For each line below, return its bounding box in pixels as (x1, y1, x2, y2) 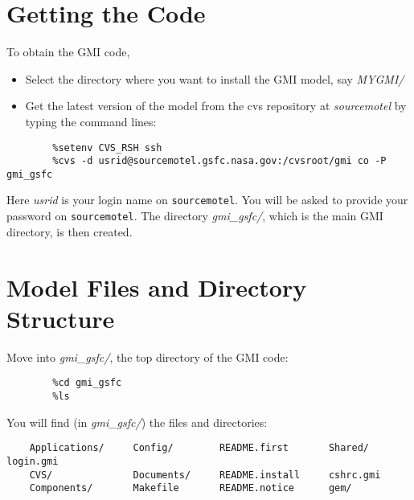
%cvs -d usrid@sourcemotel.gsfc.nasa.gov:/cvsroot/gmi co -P (52, 155, 387, 167)
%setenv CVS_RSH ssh (52, 141, 162, 154)
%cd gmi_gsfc (52, 377, 122, 389)
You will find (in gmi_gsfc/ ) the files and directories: (6, 413, 268, 430)
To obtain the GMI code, (6, 43, 130, 60)
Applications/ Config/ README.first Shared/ (29, 442, 370, 454)
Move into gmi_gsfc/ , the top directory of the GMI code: (6, 348, 289, 365)
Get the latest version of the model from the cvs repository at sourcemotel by (25, 97, 407, 114)
